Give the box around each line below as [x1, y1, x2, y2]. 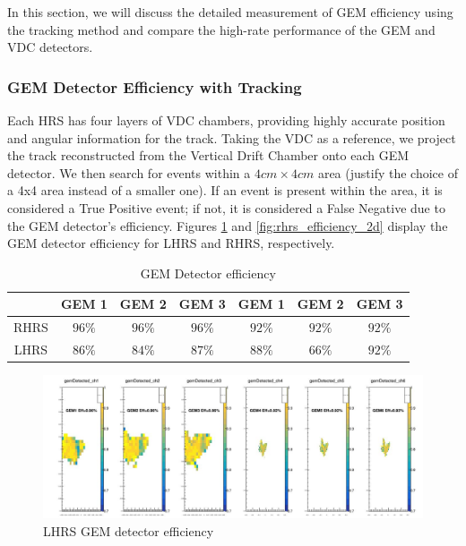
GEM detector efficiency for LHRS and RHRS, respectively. [7, 234, 335, 252]
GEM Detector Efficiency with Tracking [7, 75, 302, 98]
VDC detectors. [7, 38, 93, 56]
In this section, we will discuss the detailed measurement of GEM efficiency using [7, 3, 453, 21]
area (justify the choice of [317, 163, 458, 182]
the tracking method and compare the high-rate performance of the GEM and [7, 20, 436, 38]
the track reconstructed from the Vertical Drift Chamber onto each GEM [7, 146, 410, 165]
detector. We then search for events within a [7, 163, 251, 182]
